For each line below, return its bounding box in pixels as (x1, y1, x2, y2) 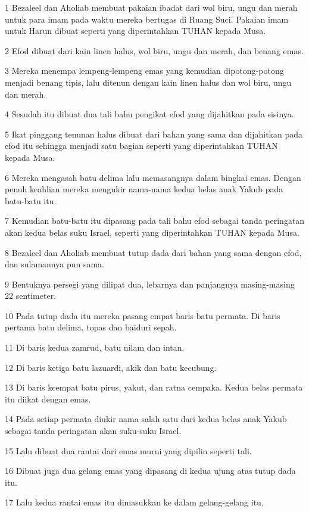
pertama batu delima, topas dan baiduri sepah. (5, 321, 177, 333)
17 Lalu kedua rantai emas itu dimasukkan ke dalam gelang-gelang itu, (5, 496, 264, 508)
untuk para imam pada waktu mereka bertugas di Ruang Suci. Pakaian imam (5, 13, 289, 25)
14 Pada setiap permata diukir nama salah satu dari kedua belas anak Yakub (5, 413, 287, 425)
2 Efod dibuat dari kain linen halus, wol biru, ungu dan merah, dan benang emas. (5, 44, 304, 57)
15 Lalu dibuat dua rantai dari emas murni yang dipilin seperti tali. (5, 444, 252, 457)
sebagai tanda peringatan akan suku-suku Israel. (5, 424, 182, 437)
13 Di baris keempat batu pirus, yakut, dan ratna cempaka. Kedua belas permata (5, 381, 303, 394)
